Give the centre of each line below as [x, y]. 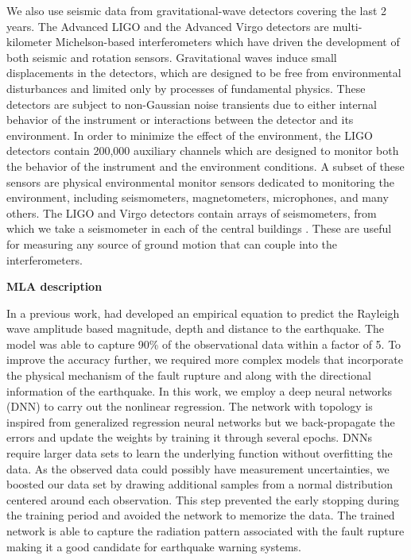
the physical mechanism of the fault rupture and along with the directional [189, 375]
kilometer [29, 42]
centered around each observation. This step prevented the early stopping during [203, 499]
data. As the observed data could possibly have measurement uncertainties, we [198, 468]
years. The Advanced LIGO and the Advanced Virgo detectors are [168, 26]
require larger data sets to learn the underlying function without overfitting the [200, 453]
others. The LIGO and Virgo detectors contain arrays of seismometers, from [192, 212]
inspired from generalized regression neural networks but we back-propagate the [201, 421]
